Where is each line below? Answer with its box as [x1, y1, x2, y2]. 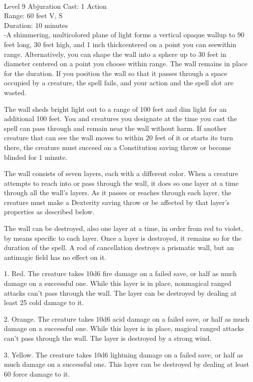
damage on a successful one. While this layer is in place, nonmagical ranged [4, 278, 231, 288]
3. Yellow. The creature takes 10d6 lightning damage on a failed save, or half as [4, 349, 243, 359]
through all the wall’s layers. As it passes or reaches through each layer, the [4, 187, 231, 198]
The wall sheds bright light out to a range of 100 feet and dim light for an [4, 103, 227, 114]
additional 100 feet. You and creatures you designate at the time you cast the [4, 113, 237, 124]
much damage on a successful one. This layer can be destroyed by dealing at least [4, 359, 250, 369]
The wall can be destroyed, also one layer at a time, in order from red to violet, [4, 223, 243, 233]
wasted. [4, 87, 27, 97]
